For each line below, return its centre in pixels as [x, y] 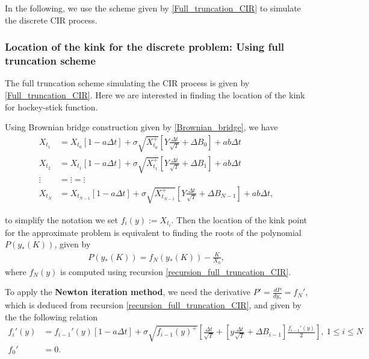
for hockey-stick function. [51, 106]
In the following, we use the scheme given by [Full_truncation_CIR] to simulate [153, 8]
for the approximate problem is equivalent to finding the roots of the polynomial [153, 232]
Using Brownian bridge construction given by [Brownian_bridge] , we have [141, 127]
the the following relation [51, 316]
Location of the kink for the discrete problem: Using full [145, 47]
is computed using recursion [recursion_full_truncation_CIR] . [176, 271]
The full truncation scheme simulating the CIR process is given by [127, 83]
